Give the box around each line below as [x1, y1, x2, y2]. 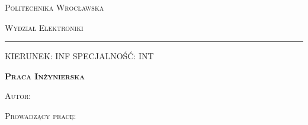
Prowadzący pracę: [5, 109, 76, 121]
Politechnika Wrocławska [5, 1, 104, 13]
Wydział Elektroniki [5, 21, 84, 33]
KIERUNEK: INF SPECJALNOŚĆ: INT [5, 50, 154, 62]
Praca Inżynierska [5, 69, 85, 82]
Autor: [5, 89, 31, 102]
